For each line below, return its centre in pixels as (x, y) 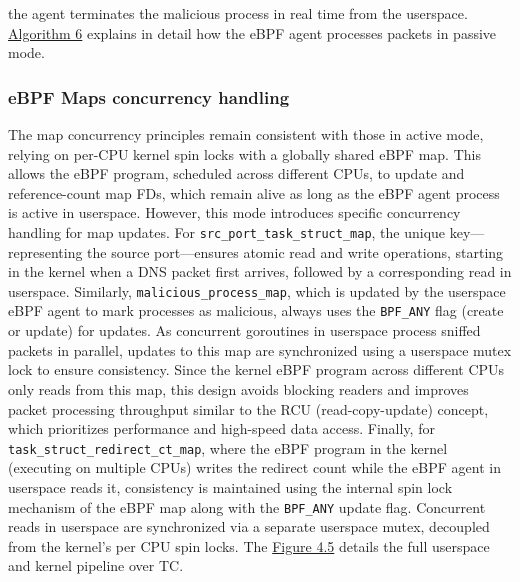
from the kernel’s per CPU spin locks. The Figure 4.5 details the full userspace (249, 545)
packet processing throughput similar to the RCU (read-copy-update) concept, (248, 408)
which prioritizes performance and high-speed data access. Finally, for (221, 428)
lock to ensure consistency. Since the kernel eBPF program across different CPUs (256, 369)
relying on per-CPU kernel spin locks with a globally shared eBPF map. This (244, 153)
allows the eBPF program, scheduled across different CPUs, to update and (236, 173)
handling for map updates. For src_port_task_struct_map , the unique (227, 231)
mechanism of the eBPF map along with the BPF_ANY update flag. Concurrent (247, 506)
